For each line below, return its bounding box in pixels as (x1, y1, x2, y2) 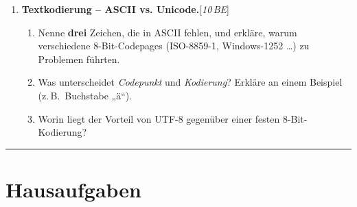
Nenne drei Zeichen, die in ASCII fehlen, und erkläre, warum (38, 25, 297, 39)
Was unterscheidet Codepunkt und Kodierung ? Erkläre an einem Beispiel (38, 75, 343, 89)
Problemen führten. (38, 51, 120, 66)
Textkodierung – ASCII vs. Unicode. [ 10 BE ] (21, 2, 229, 16)
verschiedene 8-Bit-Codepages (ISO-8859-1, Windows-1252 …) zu (38, 38, 310, 53)
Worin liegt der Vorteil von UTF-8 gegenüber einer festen (38, 111, 280, 125)
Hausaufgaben (5, 175, 142, 203)
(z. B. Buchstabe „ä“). (38, 88, 133, 102)
